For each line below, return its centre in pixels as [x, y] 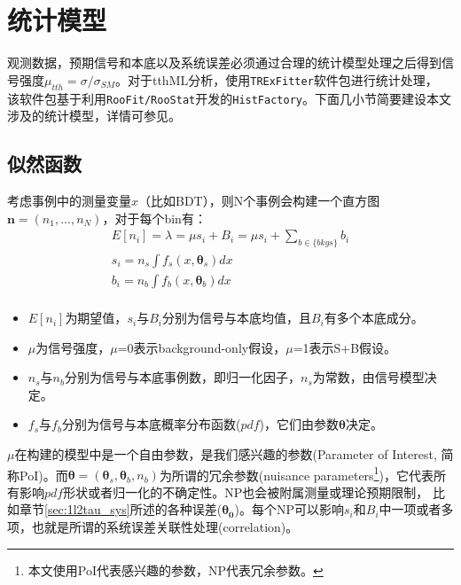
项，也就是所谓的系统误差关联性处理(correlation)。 [153, 527]
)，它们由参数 [299, 424]
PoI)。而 [43, 475]
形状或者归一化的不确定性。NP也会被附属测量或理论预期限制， [246, 491]
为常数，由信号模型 [368, 377]
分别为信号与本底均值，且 [236, 318]
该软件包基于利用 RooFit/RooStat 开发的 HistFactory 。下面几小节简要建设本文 [229, 98]
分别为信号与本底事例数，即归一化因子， [182, 377]
